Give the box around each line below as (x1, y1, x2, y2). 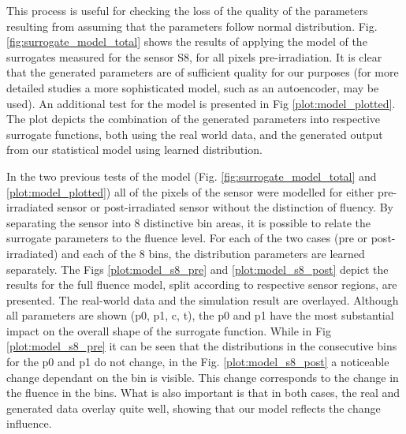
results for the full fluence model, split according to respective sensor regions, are (6, 276, 397, 293)
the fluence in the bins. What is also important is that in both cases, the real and (6, 384, 400, 401)
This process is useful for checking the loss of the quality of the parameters (6, 2, 368, 18)
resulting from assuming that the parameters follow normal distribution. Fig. (6, 17, 378, 34)
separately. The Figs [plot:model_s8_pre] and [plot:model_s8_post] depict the (6, 260, 389, 277)
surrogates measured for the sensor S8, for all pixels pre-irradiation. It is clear (6, 48, 382, 65)
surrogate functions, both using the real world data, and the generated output (6, 125, 383, 142)
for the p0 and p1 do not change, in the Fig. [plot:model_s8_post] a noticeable (6, 354, 389, 370)
